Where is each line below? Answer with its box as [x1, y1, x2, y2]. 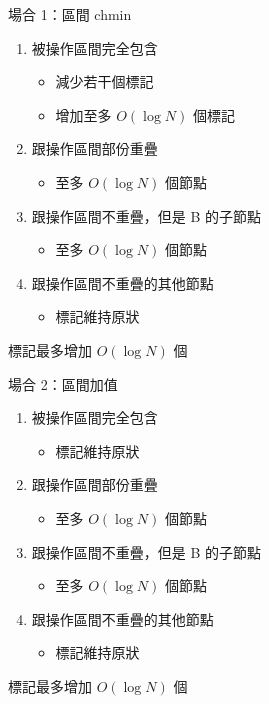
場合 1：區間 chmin [8, 4, 132, 24]
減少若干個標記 [55, 71, 154, 92]
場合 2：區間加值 [8, 373, 118, 394]
